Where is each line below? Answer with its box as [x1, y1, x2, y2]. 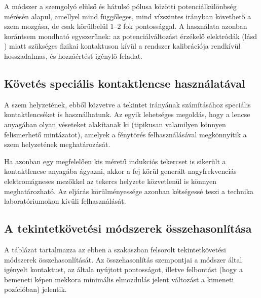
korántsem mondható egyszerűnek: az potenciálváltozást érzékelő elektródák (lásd [4, 30, 257, 41]
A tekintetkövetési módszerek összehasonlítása [4, 220, 252, 236]
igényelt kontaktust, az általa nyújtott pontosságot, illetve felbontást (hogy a [4, 264, 243, 275]
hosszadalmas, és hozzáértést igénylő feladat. [4, 50, 142, 61]
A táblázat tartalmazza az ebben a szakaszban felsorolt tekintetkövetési [4, 244, 226, 254]
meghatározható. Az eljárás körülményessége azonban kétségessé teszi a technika [4, 185, 254, 196]
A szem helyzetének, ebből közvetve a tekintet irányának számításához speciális [4, 99, 251, 109]
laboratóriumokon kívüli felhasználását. [4, 196, 126, 206]
